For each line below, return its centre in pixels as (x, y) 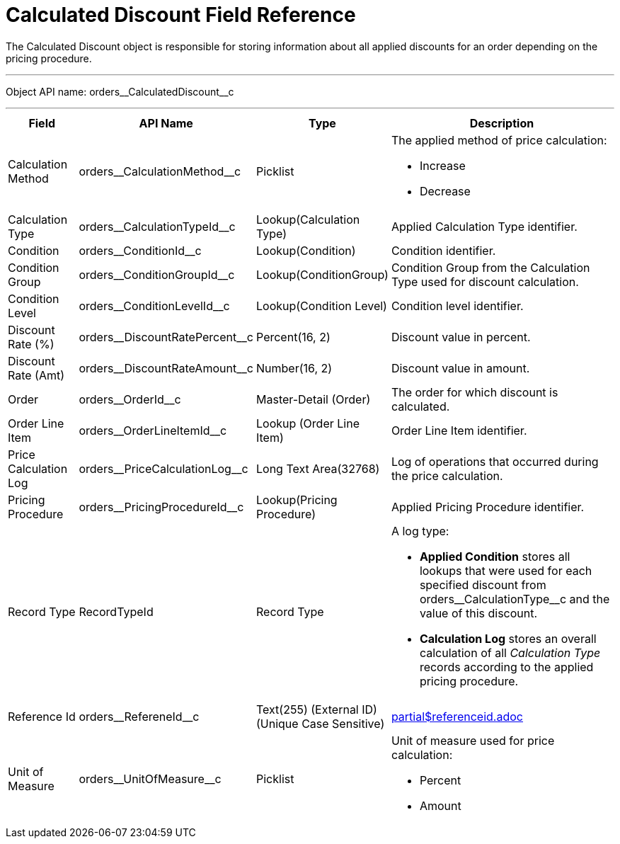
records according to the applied (506, 667)
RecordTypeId (116, 611)
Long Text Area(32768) (318, 468)
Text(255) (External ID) (317, 709)
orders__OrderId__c (130, 399)
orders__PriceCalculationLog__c (163, 468)
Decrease (445, 191)
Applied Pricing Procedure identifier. (488, 507)
